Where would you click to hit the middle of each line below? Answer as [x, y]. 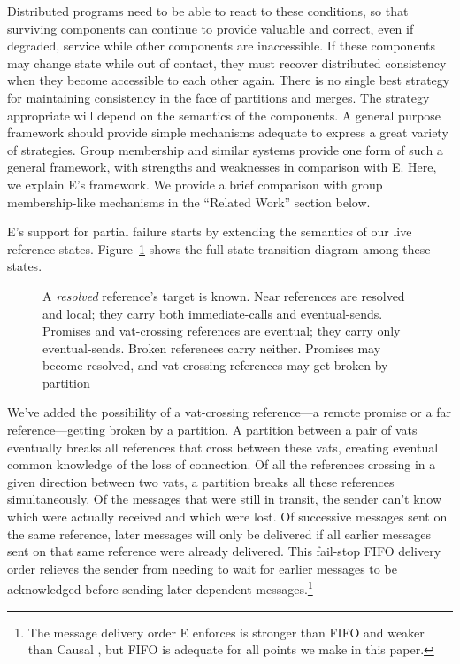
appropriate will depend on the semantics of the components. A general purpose [224, 115]
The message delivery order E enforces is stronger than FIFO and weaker [226, 632]
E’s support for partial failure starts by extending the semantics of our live [210, 232]
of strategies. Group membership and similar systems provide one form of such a [225, 149]
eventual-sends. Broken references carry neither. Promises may [212, 347]
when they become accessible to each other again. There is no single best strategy [229, 80]
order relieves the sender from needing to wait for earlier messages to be [202, 568]
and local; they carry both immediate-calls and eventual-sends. [213, 313]
